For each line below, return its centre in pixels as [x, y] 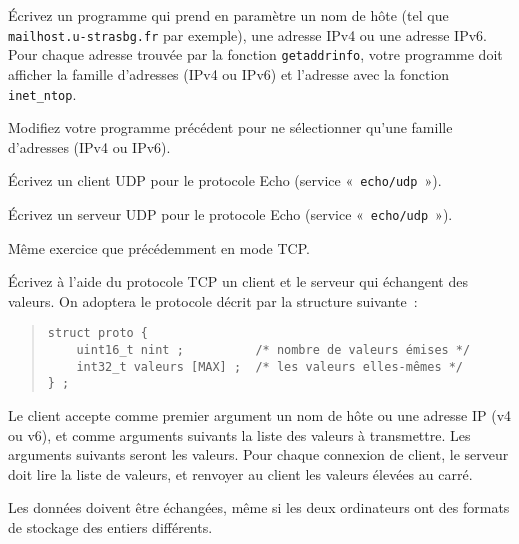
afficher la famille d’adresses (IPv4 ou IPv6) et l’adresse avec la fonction [229, 73]
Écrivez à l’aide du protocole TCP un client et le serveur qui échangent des [238, 281]
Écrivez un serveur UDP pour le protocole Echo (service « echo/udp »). [230, 214]
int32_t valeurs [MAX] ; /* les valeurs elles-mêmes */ [270, 366]
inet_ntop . [42, 93]
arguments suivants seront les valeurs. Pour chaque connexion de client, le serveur [258, 454]
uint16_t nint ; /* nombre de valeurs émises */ [273, 350]
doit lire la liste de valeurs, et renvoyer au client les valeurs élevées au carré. [240, 473]
